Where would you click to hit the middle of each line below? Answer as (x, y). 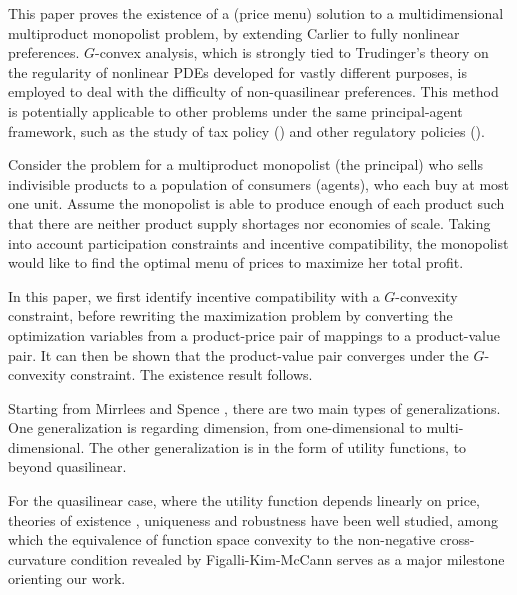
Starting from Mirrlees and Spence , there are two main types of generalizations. (254, 407)
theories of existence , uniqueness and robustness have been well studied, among (253, 519)
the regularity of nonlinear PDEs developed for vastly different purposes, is (237, 71)
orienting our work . (67, 578)
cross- (457, 539)
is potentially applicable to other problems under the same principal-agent (235, 110)
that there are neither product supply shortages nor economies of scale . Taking (249, 222)
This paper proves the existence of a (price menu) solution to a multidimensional (256, 13)
